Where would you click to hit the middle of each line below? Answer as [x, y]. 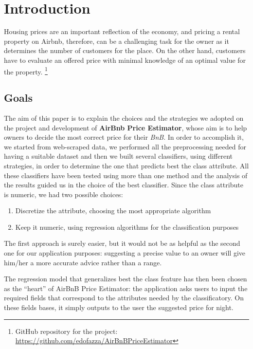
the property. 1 [26, 71]
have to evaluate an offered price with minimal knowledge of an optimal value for [125, 60]
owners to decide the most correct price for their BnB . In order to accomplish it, [124, 137]
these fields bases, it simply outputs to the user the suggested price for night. [119, 307]
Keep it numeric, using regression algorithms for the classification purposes [127, 227]
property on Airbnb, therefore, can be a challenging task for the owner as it [117, 41]
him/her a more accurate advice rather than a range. [83, 262]
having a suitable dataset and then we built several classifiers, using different [118, 156]
